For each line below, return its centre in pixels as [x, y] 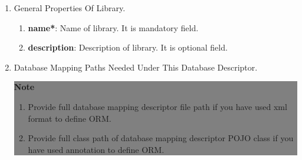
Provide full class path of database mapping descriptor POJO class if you [161, 138]
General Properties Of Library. [70, 8]
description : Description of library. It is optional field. [128, 47]
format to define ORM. [70, 118]
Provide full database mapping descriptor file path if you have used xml [157, 106]
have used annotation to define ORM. [96, 149]
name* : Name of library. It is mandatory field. [113, 27]
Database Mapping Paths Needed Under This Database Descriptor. [136, 67]
